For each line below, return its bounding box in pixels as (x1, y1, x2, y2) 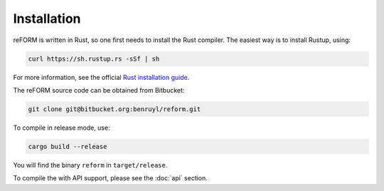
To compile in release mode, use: (13, 123, 110, 132)
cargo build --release (28, 143, 107, 150)
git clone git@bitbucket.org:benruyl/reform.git (28, 105, 201, 113)
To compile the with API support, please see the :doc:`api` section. (13, 174, 208, 182)
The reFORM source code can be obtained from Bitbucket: (13, 86, 185, 94)
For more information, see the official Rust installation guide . (13, 73, 190, 81)
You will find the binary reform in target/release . (13, 160, 168, 169)
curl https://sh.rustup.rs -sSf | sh (28, 54, 160, 63)
